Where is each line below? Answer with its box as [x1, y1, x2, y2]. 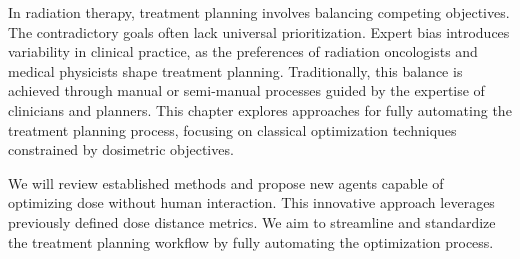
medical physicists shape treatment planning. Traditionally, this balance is [8, 60, 463, 81]
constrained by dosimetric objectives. [8, 139, 234, 160]
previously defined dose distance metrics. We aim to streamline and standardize [8, 211, 496, 232]
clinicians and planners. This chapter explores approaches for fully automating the [8, 99, 512, 120]
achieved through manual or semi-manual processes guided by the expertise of [8, 80, 485, 101]
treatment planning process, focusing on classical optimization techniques [8, 119, 457, 140]
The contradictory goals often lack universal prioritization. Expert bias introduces [8, 21, 510, 42]
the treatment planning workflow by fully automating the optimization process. [8, 231, 494, 252]
